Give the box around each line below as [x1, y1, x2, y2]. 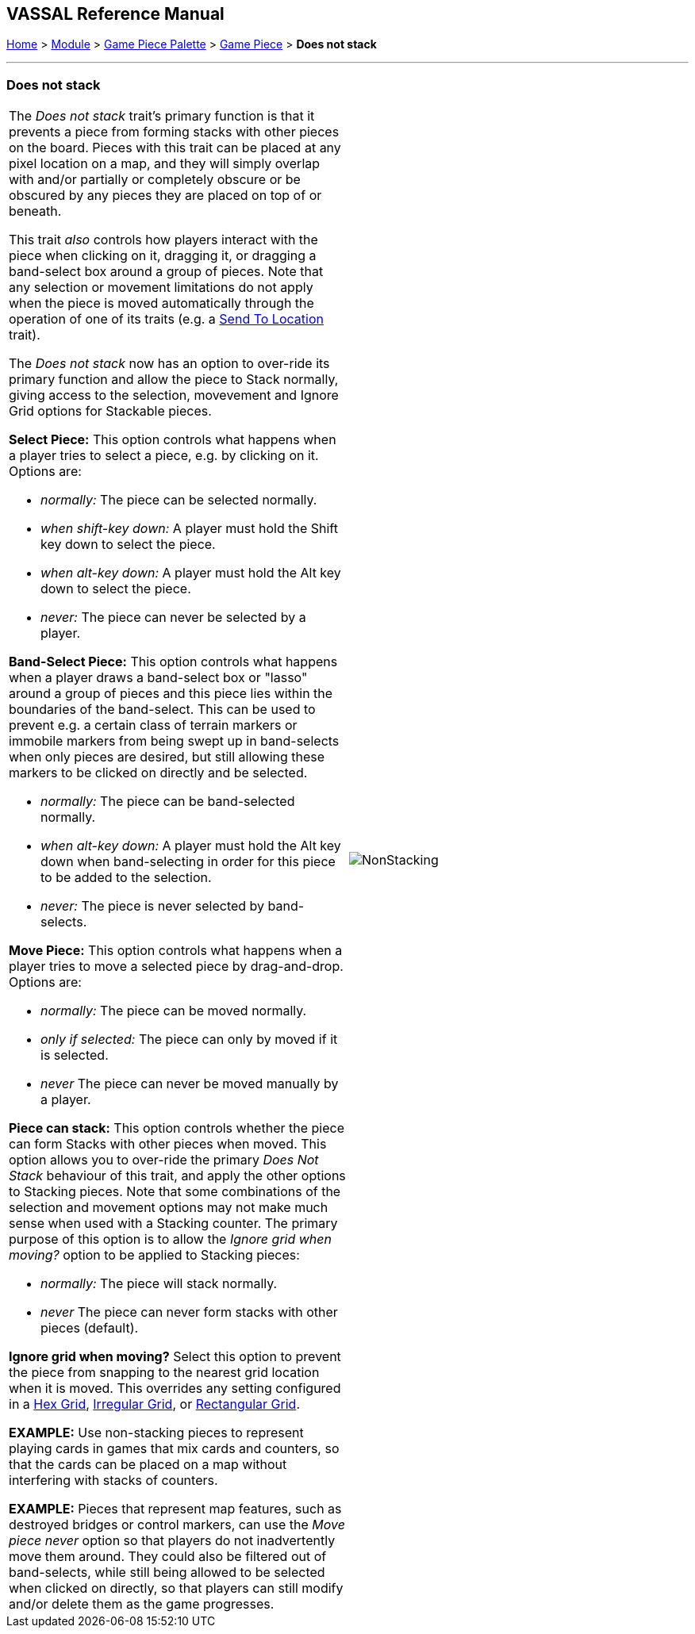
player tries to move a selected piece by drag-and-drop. [9, 958, 344, 975]
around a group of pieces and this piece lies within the [9, 685, 333, 702]
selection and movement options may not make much [9, 1199, 328, 1216]
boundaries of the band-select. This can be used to [9, 701, 316, 718]
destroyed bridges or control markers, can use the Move [9, 1517, 345, 1533]
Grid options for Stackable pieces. [9, 403, 212, 420]
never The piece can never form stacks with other [40, 1304, 338, 1321]
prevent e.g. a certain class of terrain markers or [9, 717, 298, 734]
